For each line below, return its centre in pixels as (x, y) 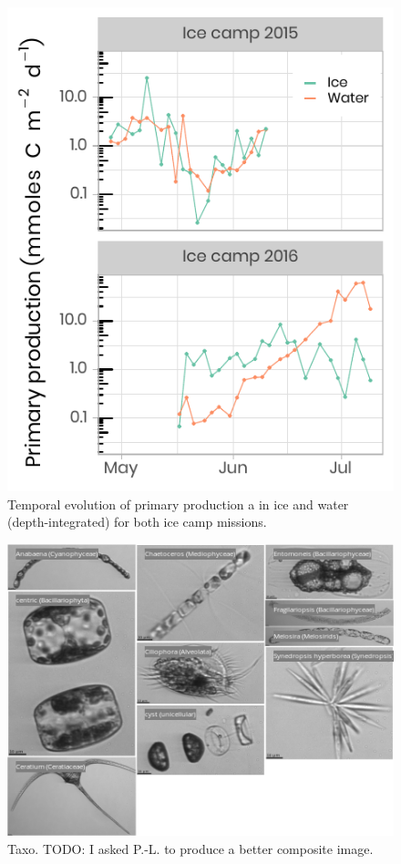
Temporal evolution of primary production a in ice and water (178, 504)
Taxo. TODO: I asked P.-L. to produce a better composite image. (190, 848)
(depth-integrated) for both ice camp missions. (137, 522)
